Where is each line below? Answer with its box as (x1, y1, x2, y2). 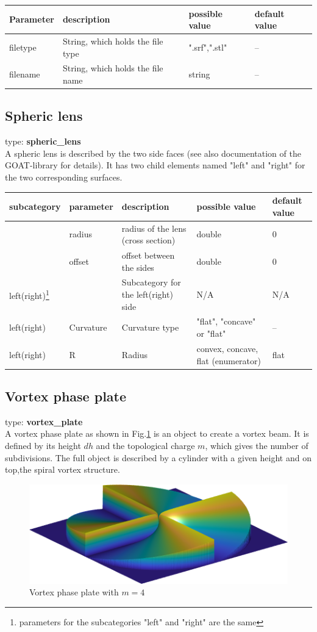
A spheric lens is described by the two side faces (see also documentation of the (5, 146, 301, 159)
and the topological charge (96, 439, 195, 451)
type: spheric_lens (5, 135, 81, 148)
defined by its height (5, 439, 81, 451)
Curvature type (121, 321, 179, 334)
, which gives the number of (205, 439, 308, 451)
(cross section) (121, 234, 176, 246)
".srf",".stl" (188, 40, 227, 53)
